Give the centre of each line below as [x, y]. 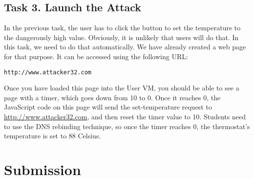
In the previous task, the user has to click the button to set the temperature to [122, 28]
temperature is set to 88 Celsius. [53, 136]
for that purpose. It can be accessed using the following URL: [96, 56]
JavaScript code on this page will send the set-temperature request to [108, 107]
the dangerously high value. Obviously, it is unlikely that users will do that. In [121, 37]
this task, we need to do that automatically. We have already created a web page [125, 47]
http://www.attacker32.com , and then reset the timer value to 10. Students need [125, 117]
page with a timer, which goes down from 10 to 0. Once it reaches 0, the [112, 97]
